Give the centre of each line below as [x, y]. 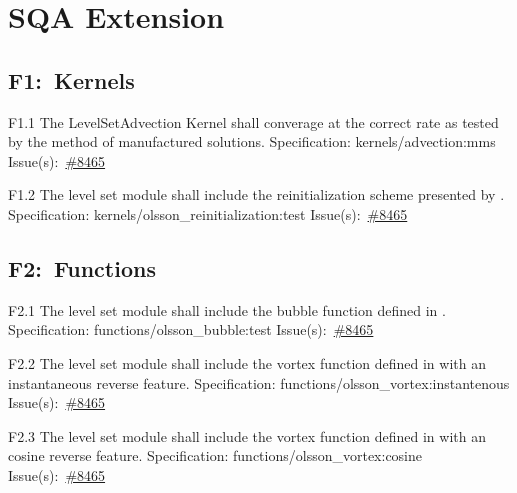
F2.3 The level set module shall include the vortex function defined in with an [247, 435]
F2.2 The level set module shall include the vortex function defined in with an [247, 362]
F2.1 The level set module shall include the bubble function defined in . [227, 309]
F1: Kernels [71, 79]
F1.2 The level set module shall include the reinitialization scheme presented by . [256, 194]
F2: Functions [82, 267]
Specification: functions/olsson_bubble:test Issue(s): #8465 [191, 329]
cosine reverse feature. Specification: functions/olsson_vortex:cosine [215, 455]
